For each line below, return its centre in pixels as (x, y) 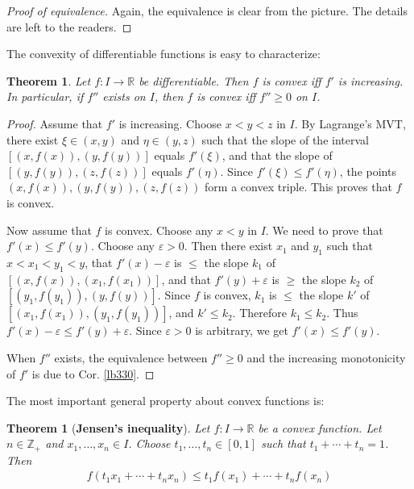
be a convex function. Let (320, 427)
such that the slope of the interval (285, 139)
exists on (124, 96)
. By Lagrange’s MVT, (350, 123)
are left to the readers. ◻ (69, 26)
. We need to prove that (324, 230)
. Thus (342, 313)
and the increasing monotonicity (326, 357)
